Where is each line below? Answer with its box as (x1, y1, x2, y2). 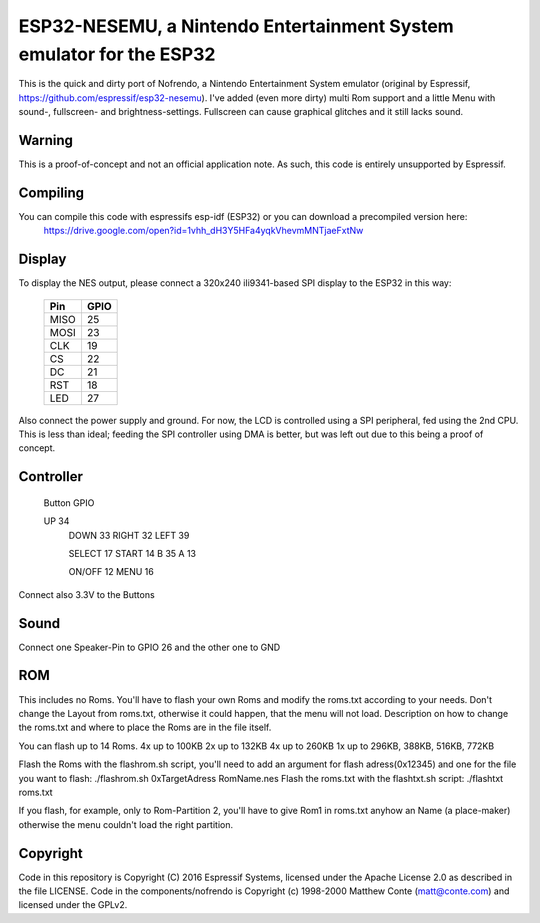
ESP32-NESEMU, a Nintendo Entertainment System (18, 15, 454, 37)
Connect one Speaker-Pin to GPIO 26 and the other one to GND (18, 641, 281, 653)
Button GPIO (43, 496, 95, 509)
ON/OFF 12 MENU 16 (68, 566, 154, 578)
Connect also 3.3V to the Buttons (18, 588, 155, 600)
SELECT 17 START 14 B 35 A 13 (68, 547, 197, 559)
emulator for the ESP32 (18, 43, 216, 65)
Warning (18, 131, 74, 149)
